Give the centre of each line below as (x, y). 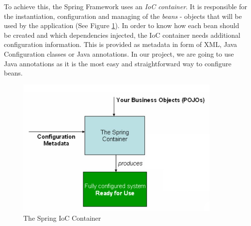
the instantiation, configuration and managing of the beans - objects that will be (123, 16)
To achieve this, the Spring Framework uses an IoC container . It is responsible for (126, 6)
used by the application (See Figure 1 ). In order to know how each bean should (122, 25)
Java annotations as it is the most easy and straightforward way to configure (118, 63)
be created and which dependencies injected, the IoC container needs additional (122, 35)
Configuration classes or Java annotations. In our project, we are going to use (119, 53)
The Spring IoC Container (62, 218)
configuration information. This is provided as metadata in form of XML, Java (121, 44)
